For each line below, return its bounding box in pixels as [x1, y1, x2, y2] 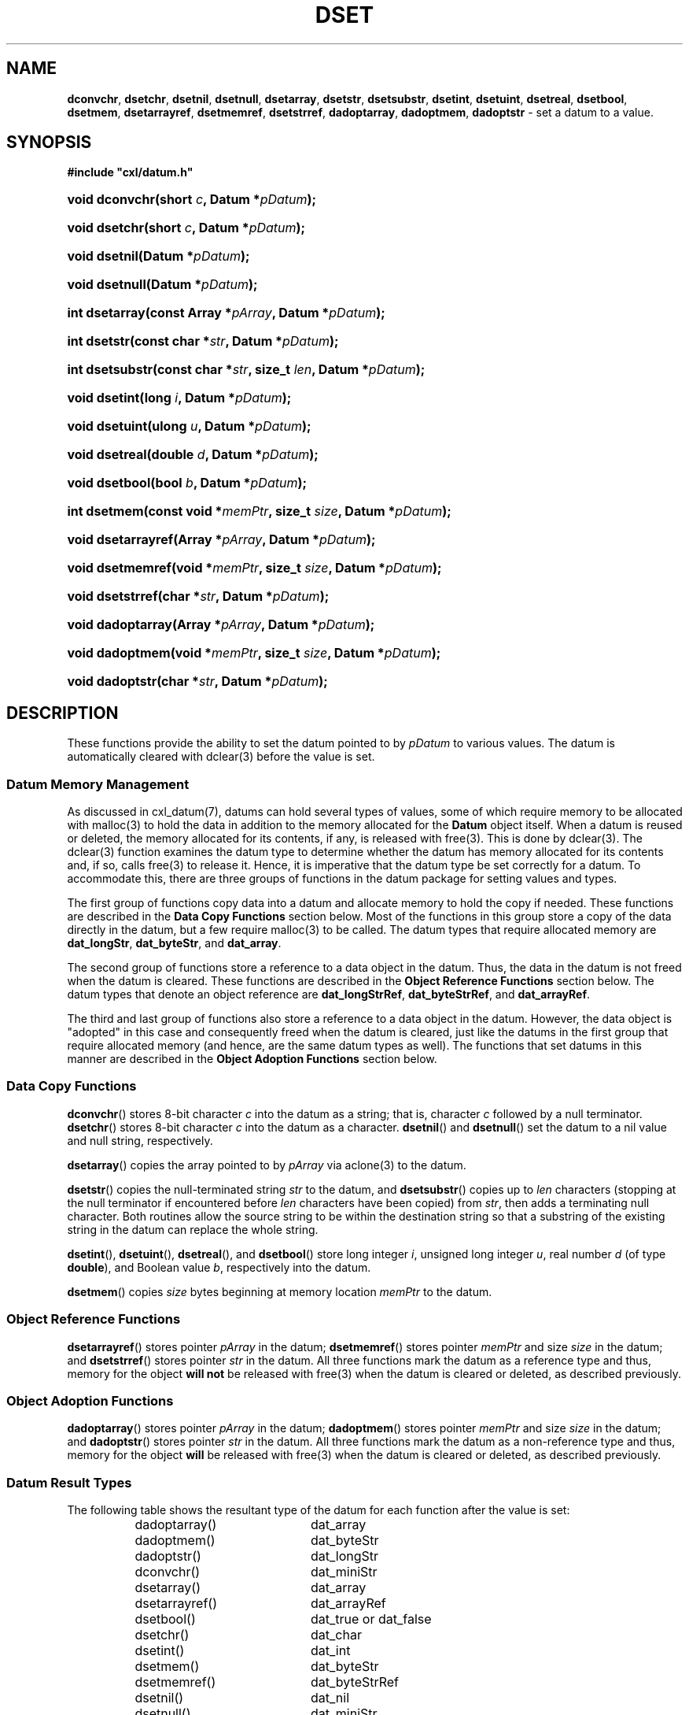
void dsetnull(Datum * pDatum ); [67, 276, 258, 293]
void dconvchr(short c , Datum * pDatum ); [67, 191, 317, 208]
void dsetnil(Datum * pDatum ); [67, 248, 250, 265]
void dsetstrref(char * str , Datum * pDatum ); [67, 588, 330, 605]
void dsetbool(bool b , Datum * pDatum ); [67, 475, 307, 491]
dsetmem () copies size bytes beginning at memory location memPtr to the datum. [67, 1284, 492, 1298]
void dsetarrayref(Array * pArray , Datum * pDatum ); [67, 532, 376, 548]
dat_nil [310, 1690, 350, 1706]
